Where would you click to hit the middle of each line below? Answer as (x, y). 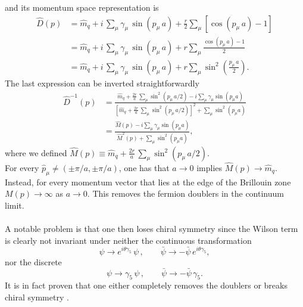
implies (210, 167)
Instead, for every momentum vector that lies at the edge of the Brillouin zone (148, 182)
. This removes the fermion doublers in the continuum (185, 193)
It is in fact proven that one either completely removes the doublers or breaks (146, 285)
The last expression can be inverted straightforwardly (102, 83)
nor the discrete (33, 261)
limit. (15, 205)
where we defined (36, 152)
